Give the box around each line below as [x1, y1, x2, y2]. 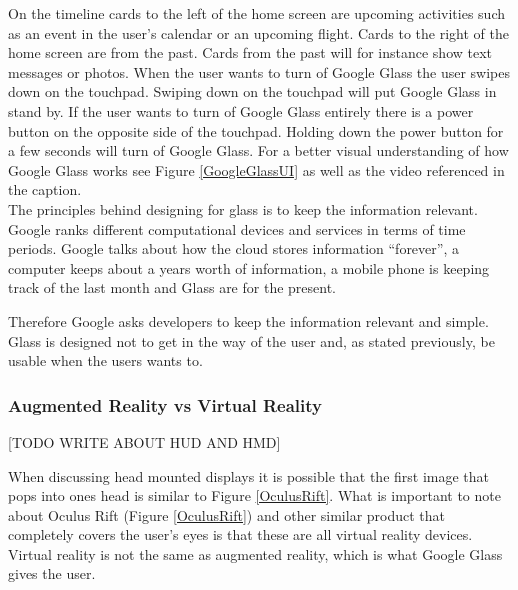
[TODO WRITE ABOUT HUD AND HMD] [8, 431, 281, 452]
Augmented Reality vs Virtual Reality [8, 392, 322, 417]
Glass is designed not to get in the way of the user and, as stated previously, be [8, 330, 495, 351]
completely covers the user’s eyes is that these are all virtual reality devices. [8, 524, 473, 545]
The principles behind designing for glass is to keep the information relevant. [8, 198, 478, 219]
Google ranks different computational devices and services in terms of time [8, 218, 466, 239]
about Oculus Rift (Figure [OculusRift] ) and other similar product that [8, 504, 446, 525]
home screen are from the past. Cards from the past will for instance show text [8, 42, 493, 63]
